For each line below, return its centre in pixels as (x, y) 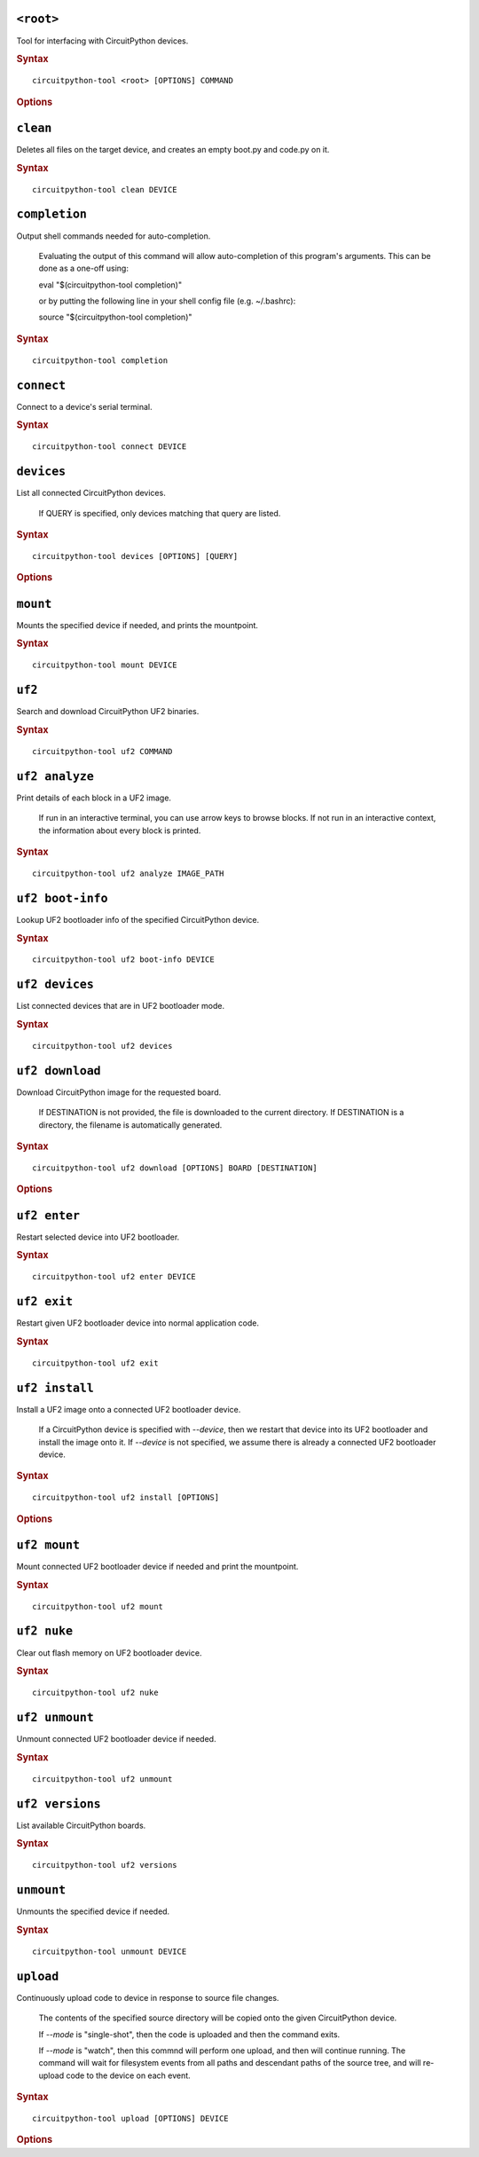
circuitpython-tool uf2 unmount (102, 1779)
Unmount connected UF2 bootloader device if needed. (116, 1739)
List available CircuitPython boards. (81, 1825)
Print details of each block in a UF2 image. (94, 798)
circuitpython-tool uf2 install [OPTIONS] (126, 1498)
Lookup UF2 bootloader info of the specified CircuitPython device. (138, 919)
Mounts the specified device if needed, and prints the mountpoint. (137, 625)
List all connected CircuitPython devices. (91, 493)
